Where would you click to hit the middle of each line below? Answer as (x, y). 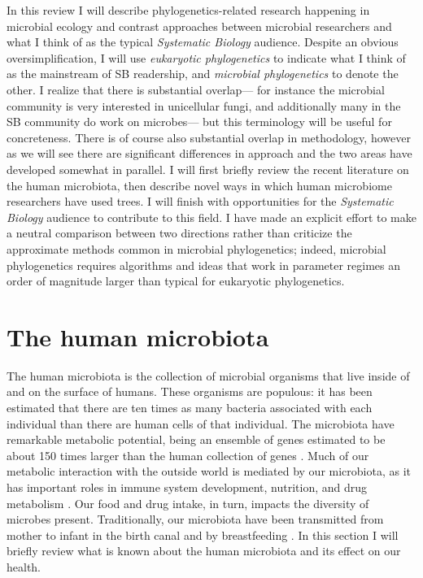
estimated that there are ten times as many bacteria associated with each (190, 407)
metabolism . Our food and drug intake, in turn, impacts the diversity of (188, 503)
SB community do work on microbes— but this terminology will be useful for (199, 122)
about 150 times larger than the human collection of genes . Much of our (188, 455)
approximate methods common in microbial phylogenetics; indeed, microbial (196, 248)
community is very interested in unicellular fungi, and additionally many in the (204, 105)
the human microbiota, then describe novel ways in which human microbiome (199, 185)
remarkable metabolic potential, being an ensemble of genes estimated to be (196, 439)
